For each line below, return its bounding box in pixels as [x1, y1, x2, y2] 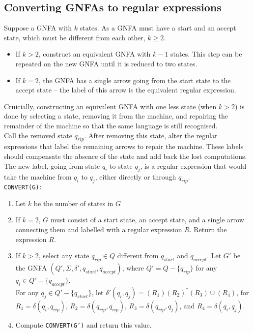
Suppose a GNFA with [4, 23, 72, 33]
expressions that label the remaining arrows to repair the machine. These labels [4, 141, 244, 151]
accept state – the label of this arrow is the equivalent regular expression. [15, 85, 236, 95]
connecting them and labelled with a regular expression [15, 224, 182, 234]
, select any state [38, 250, 89, 261]
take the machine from [4, 172, 72, 182]
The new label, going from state [4, 160, 100, 171]
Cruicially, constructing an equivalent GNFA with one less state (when [4, 101, 217, 111]
